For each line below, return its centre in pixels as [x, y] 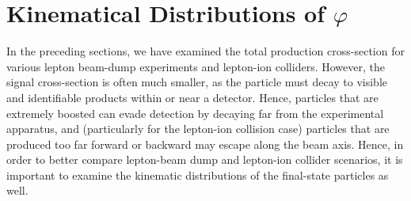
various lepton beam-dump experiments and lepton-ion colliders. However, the [196, 66]
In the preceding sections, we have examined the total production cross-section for [205, 51]
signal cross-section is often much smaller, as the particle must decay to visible [197, 82]
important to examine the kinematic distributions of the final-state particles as [198, 174]
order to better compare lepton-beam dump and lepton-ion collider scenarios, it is [205, 159]
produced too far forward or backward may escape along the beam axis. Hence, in [205, 144]
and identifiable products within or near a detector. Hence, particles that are [192, 97]
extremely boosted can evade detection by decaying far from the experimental [195, 113]
